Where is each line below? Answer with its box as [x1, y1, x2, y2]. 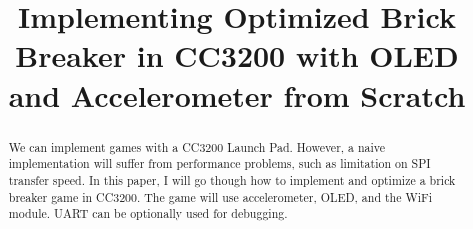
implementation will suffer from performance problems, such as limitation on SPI [8, 155, 431, 172]
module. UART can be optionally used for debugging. [8, 205, 288, 222]
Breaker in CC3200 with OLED [15, 35, 459, 76]
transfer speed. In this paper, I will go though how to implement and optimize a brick [8, 171, 456, 188]
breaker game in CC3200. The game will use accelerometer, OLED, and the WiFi [8, 188, 433, 205]
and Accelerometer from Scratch [8, 74, 466, 115]
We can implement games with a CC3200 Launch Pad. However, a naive [8, 138, 386, 155]
